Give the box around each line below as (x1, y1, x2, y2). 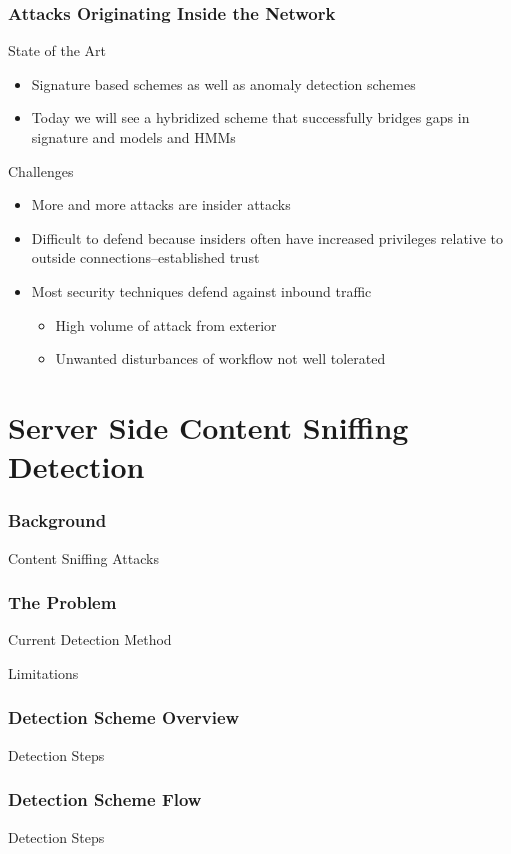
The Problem (8, 590, 117, 615)
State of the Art (8, 40, 107, 61)
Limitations (8, 662, 79, 683)
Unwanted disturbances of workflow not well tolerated (55, 348, 386, 369)
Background (8, 508, 107, 533)
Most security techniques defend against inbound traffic (31, 280, 372, 301)
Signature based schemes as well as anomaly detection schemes (31, 73, 416, 94)
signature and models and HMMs (31, 127, 236, 147)
